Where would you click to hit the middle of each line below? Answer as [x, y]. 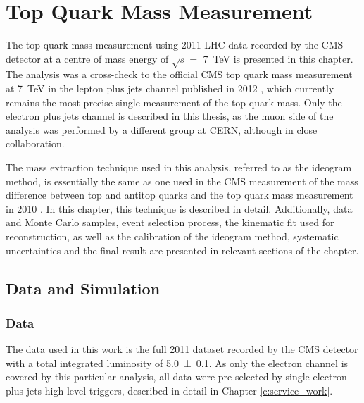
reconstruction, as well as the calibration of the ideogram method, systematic [172, 236]
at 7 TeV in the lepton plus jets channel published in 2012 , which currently [170, 88]
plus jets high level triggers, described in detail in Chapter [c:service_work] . [169, 390]
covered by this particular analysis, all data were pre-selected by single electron [176, 377]
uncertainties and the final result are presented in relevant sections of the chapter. [182, 250]
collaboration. [35, 143]
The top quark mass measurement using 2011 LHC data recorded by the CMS [175, 45]
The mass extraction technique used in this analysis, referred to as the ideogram [179, 167]
